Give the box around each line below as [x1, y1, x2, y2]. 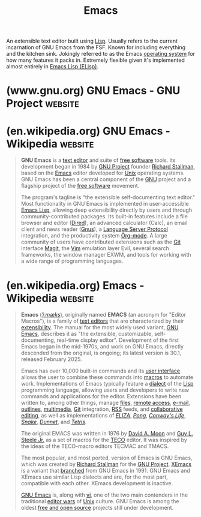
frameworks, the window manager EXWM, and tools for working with [20, 251, 191, 258]
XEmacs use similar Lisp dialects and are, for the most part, [20, 473, 168, 480]
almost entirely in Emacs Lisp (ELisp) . [6, 63, 99, 70]
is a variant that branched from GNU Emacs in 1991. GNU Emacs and [20, 467, 190, 474]
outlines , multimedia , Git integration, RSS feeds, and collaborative [20, 405, 183, 413]
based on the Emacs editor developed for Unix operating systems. [20, 169, 185, 177]
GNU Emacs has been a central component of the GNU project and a [20, 176, 191, 183]
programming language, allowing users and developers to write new [20, 386, 190, 393]
